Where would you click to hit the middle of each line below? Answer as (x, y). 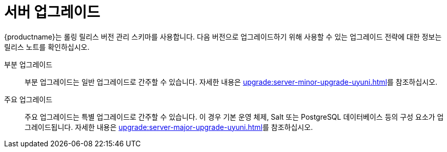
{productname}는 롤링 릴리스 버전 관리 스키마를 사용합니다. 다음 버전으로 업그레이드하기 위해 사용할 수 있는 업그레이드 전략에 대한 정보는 (223, 36)
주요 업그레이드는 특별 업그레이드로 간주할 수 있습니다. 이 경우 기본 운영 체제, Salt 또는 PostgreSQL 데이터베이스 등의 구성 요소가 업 (234, 117)
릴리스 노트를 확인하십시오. (47, 47)
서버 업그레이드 (52, 12)
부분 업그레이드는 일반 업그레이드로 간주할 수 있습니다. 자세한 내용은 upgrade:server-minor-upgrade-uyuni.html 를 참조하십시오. (231, 82)
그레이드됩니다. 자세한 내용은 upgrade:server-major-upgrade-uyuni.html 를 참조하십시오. (169, 127)
